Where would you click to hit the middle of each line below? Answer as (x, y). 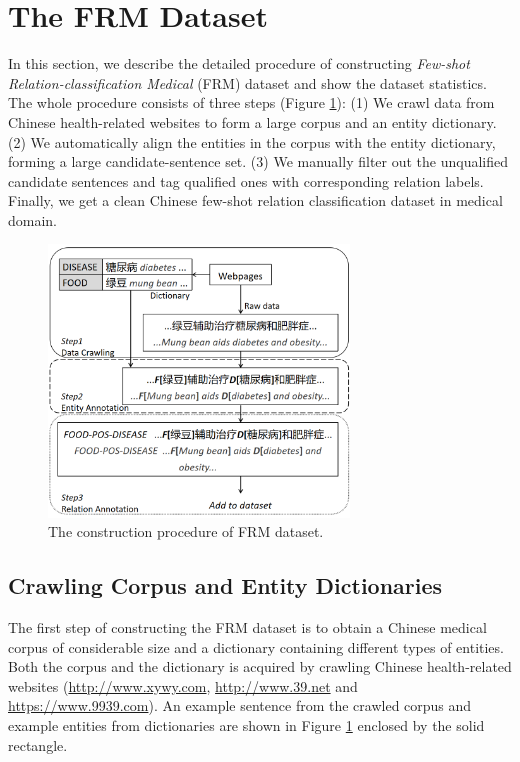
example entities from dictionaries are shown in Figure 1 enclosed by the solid (246, 725)
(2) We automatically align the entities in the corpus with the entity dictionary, (252, 141)
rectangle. (38, 744)
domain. (33, 219)
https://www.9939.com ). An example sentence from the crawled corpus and (240, 705)
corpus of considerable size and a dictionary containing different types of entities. (256, 646)
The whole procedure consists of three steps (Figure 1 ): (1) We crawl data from (251, 102)
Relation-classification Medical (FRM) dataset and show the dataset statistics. (247, 82)
